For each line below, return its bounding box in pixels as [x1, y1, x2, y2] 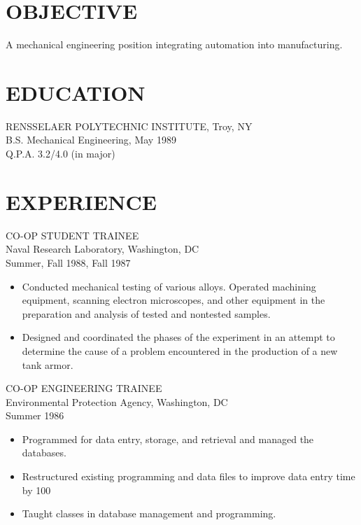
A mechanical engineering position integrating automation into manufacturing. [6, 37, 343, 52]
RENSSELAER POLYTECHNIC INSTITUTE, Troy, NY [6, 118, 253, 133]
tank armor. [22, 357, 73, 372]
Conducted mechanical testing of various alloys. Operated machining [22, 279, 316, 293]
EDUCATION [6, 78, 146, 106]
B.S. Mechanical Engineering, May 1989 [6, 132, 176, 147]
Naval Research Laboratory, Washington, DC [6, 241, 199, 256]
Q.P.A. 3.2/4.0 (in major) [6, 146, 115, 161]
